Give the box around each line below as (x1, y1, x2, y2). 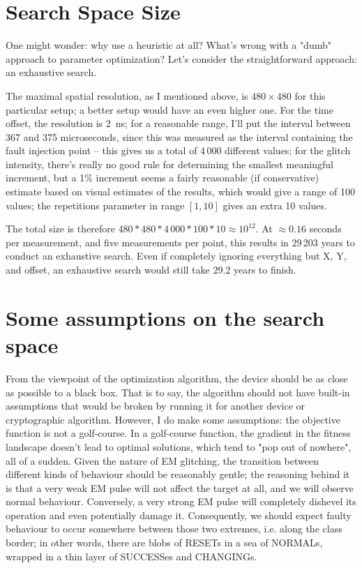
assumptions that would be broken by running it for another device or (6, 398, 306, 413)
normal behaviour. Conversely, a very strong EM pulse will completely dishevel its (6, 494, 356, 509)
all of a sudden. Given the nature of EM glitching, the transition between (6, 453, 319, 468)
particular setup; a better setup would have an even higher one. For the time (6, 102, 333, 117)
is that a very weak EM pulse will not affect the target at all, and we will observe (6, 480, 354, 495)
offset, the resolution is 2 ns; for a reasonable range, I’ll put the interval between (6, 116, 351, 130)
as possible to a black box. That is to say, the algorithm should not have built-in (6, 384, 350, 399)
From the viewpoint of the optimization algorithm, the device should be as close (6, 371, 348, 385)
